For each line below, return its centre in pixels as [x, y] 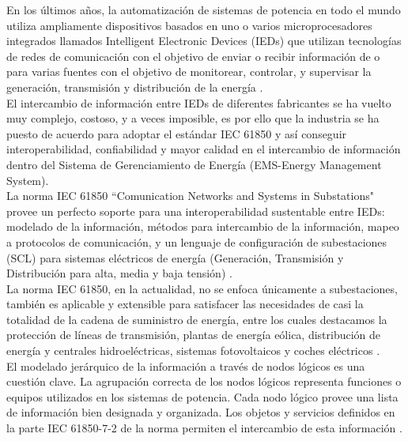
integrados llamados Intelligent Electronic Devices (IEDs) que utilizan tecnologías [204, 41]
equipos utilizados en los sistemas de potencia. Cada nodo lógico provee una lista [202, 396]
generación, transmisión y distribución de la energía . [135, 87]
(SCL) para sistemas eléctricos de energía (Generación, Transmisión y [175, 257]
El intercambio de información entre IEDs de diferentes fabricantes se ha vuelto [199, 102]
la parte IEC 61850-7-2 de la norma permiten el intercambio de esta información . [204, 428]
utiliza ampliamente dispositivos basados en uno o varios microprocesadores [189, 25]
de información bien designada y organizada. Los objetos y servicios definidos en [201, 412]
